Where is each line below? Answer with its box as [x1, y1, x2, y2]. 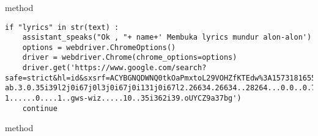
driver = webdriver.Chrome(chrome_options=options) [22, 53, 237, 62]
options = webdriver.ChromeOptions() [22, 43, 176, 52]
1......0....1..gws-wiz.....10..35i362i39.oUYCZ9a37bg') [5, 94, 242, 103]
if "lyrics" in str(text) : [5, 23, 119, 32]
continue [22, 104, 57, 113]
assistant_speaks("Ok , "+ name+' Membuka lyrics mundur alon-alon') [22, 33, 312, 42]
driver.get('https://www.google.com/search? [22, 63, 207, 73]
